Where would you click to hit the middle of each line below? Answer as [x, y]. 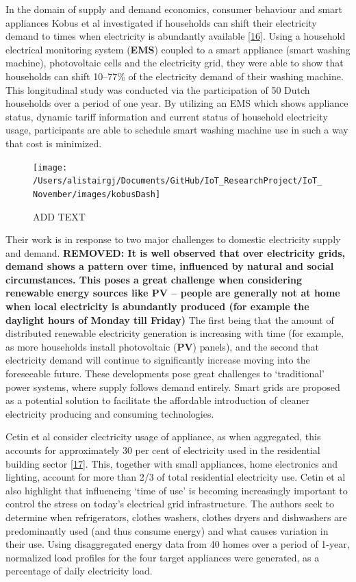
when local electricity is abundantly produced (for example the [157, 306]
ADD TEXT [59, 216]
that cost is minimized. [54, 143]
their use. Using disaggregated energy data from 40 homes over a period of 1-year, [178, 544]
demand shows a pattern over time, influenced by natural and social [170, 266]
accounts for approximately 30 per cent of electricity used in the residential [163, 450]
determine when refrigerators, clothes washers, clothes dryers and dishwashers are [176, 517]
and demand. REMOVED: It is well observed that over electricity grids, [176, 252]
